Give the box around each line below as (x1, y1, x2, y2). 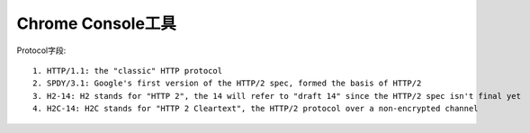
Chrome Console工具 (16, 13, 177, 33)
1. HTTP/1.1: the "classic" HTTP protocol (32, 66, 223, 75)
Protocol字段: (16, 45, 67, 56)
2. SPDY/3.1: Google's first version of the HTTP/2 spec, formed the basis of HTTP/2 (32, 78, 422, 89)
